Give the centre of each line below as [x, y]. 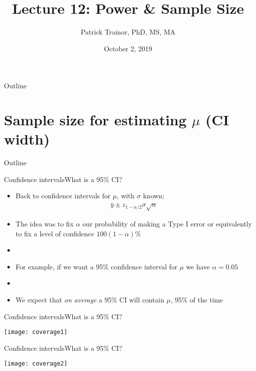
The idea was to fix [45, 224]
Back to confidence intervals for [63, 196]
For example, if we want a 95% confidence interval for [96, 266]
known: [154, 196]
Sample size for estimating [95, 120]
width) [27, 139]
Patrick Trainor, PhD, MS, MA [128, 32]
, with [126, 196]
